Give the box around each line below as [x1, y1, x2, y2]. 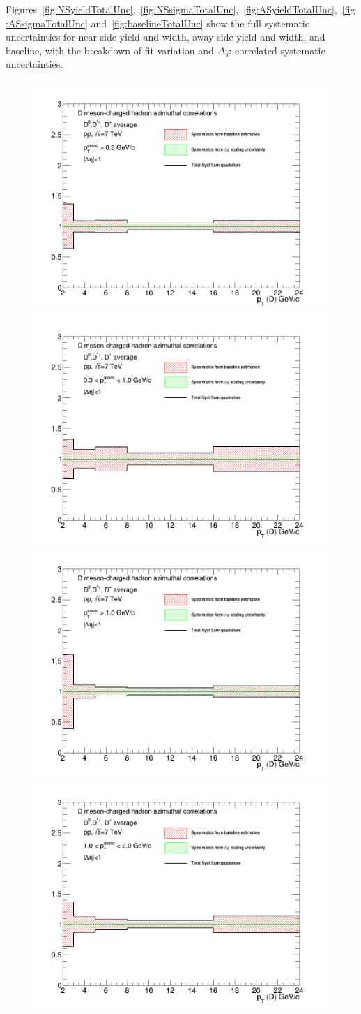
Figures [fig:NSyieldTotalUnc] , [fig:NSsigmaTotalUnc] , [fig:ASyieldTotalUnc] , [6, 2, 337, 16]
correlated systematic [235, 43, 325, 57]
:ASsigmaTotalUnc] [6, 15, 88, 30]
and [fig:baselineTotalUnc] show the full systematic [91, 15, 309, 30]
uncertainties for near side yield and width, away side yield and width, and [6, 29, 325, 44]
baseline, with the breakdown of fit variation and [6, 43, 214, 57]
